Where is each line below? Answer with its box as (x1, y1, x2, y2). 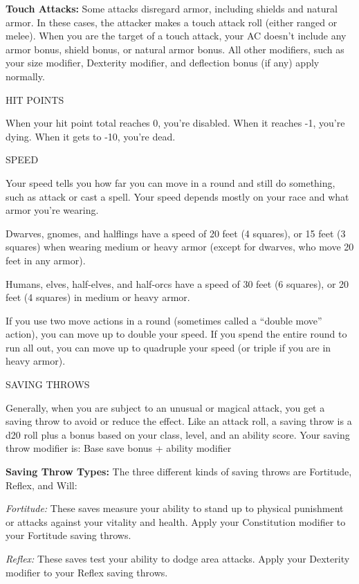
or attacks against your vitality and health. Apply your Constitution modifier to (6, 514, 346, 529)
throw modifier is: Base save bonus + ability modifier (6, 441, 232, 455)
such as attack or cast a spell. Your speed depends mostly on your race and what (6, 189, 349, 203)
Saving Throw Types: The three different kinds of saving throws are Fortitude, (6, 464, 352, 479)
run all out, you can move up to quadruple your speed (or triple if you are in (6, 340, 331, 354)
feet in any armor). (6, 253, 86, 267)
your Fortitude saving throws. (6, 528, 131, 542)
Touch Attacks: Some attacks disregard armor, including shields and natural (6, 1, 338, 15)
